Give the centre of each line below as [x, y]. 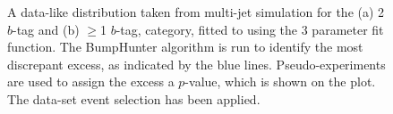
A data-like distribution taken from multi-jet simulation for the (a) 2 [196, 12]
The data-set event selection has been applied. [134, 98]
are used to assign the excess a [91, 81]
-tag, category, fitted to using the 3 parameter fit [250, 29]
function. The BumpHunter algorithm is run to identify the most [185, 47]
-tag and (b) [46, 29]
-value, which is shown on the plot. [280, 81]
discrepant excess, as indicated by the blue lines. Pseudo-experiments [196, 64]
